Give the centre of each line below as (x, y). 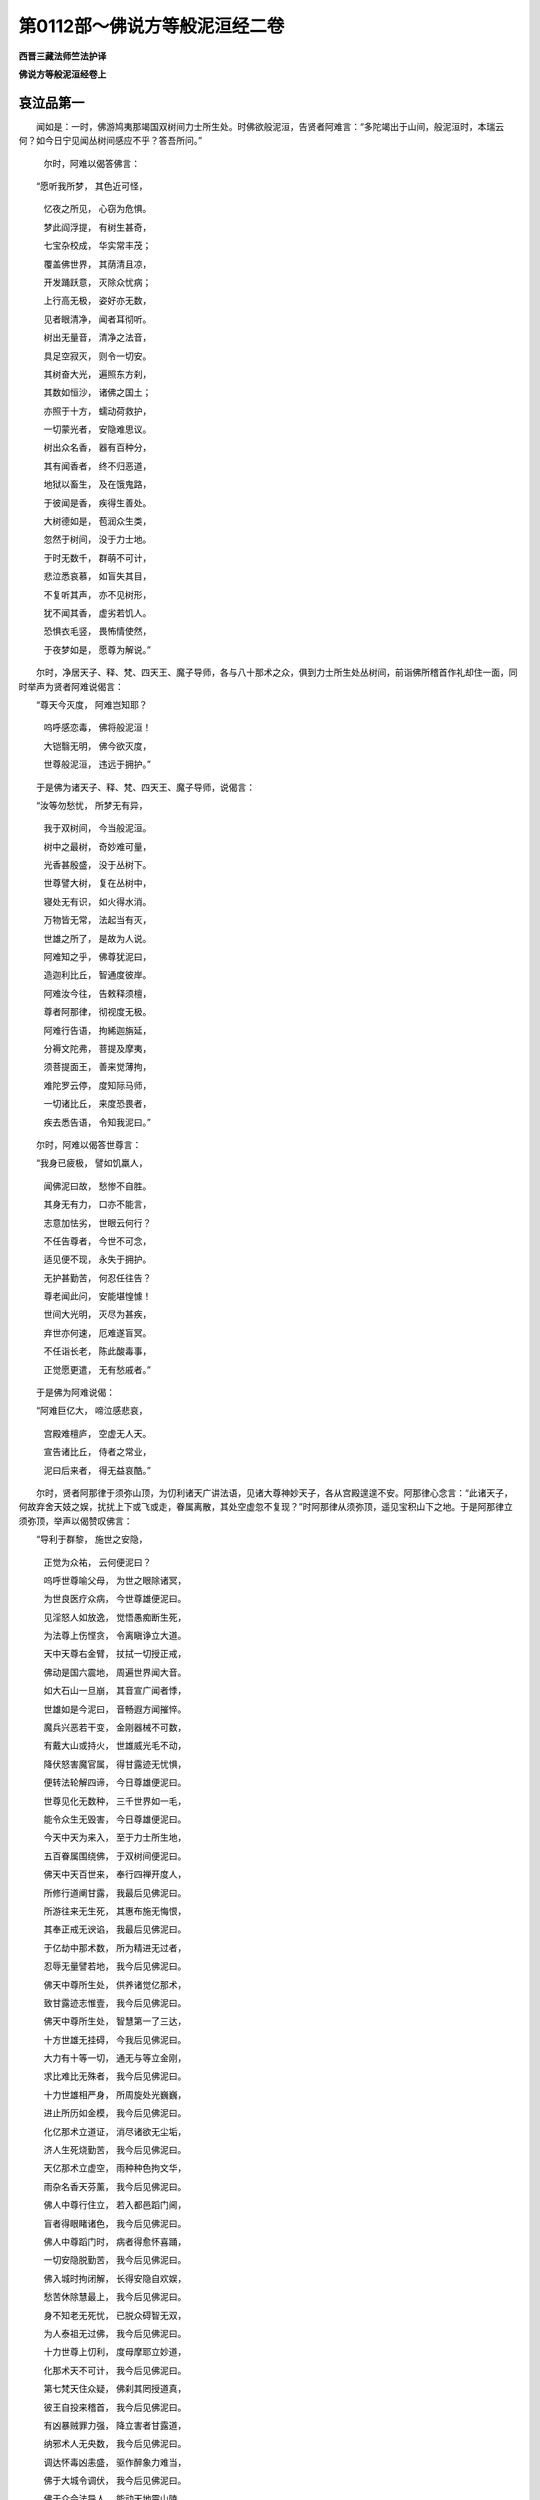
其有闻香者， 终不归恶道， (97, 466)
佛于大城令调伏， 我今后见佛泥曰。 (115, 2481)
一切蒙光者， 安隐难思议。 (97, 429)
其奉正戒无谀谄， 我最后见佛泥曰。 (115, 1929)
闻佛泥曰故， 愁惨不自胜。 (97, 1186)
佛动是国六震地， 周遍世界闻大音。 (115, 1672)
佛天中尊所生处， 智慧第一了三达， (115, 2021)
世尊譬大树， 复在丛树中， (97, 883)
